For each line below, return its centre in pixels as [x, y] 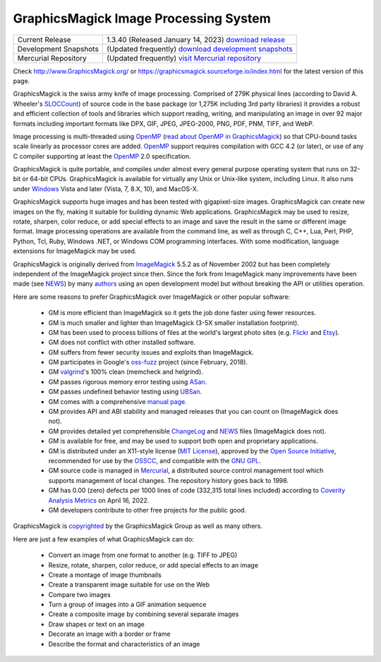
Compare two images [79, 594]
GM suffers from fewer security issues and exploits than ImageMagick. [151, 352]
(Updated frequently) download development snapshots [200, 49]
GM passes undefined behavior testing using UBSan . [125, 392]
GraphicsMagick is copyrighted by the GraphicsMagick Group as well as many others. [138, 526]
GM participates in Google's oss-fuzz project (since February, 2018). [148, 362]
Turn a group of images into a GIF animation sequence [127, 605]
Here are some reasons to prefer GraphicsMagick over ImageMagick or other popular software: [152, 297]
